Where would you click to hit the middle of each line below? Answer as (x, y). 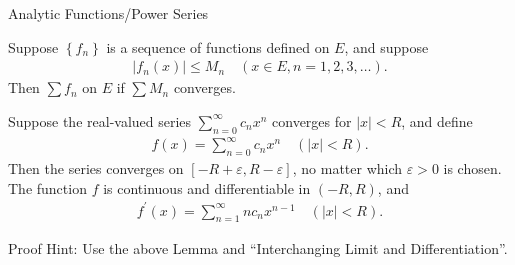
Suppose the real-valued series (100, 120)
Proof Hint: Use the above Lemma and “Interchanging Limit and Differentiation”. (258, 248)
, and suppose (386, 46)
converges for (312, 120)
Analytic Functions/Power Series (108, 13)
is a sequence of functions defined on (218, 46)
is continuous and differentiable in (207, 187)
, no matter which (347, 167)
